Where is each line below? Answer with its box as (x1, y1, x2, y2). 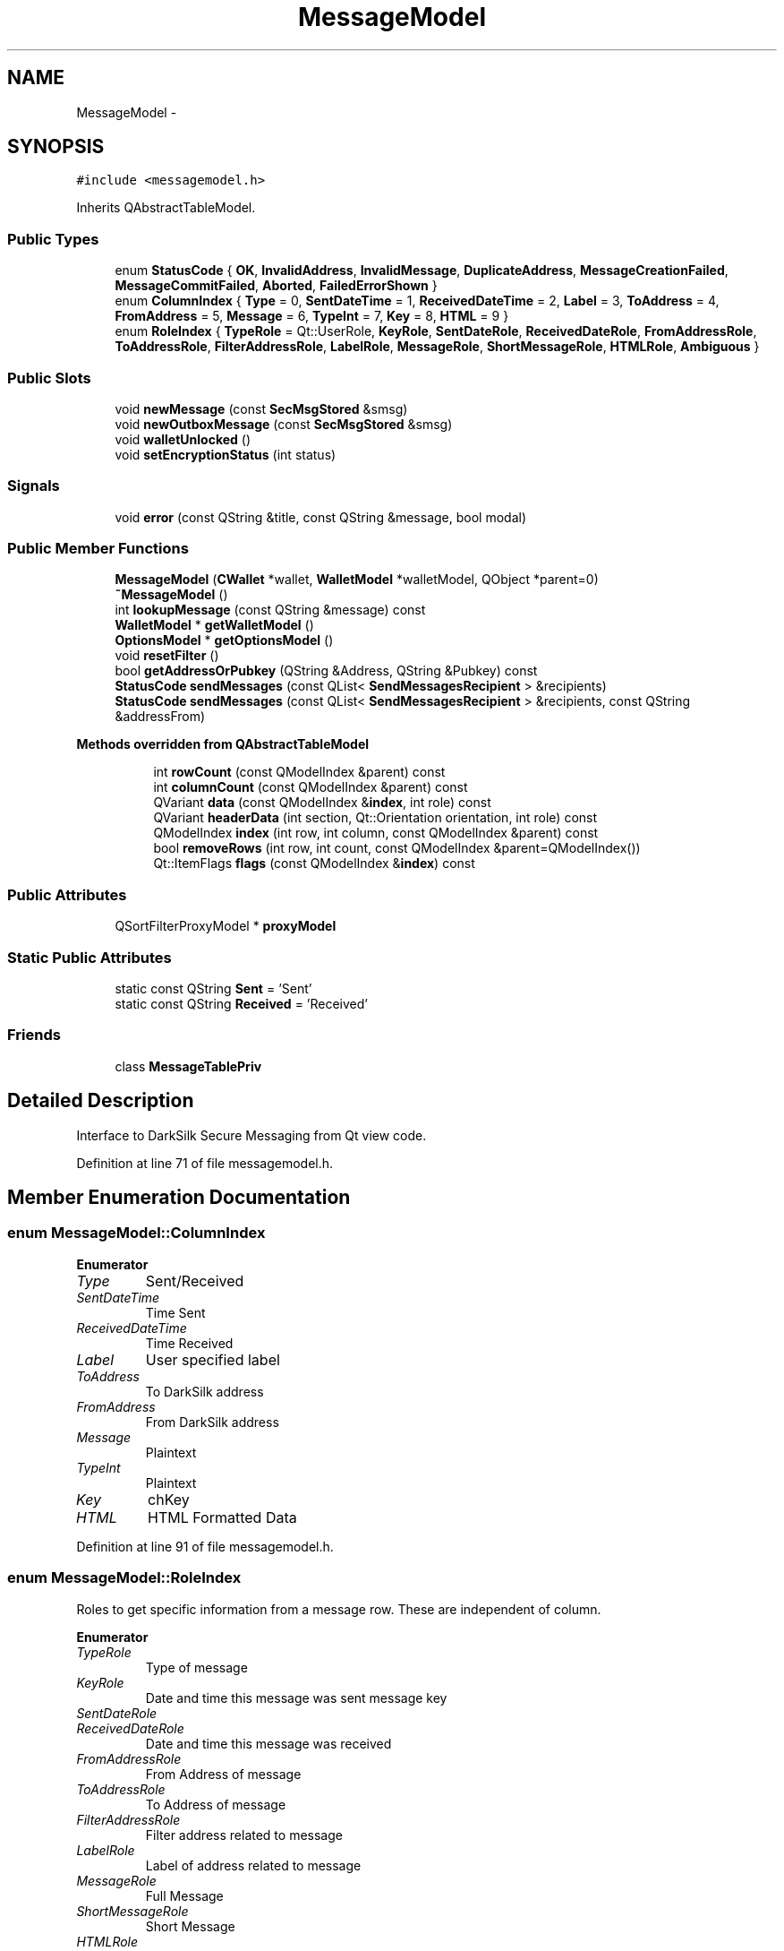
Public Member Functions (7, 539, 189, 558)
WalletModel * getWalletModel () (115, 617, 314, 633)
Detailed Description (7, 1089, 194, 1113)
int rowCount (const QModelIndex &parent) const (153, 764, 446, 780)
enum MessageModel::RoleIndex (7, 1569, 242, 1587)
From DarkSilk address (145, 1414, 279, 1430)
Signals (7, 477, 60, 495)
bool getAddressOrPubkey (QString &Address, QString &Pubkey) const (115, 663, 538, 679)
